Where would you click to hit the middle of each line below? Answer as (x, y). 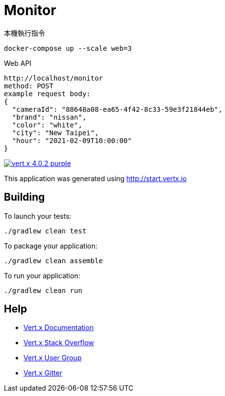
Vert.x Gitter (43, 373)
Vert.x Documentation (59, 328)
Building (24, 197)
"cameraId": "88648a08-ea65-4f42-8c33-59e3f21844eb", (117, 109)
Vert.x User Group (53, 358)
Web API (18, 63)
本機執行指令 (24, 33)
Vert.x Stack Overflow (59, 343)
